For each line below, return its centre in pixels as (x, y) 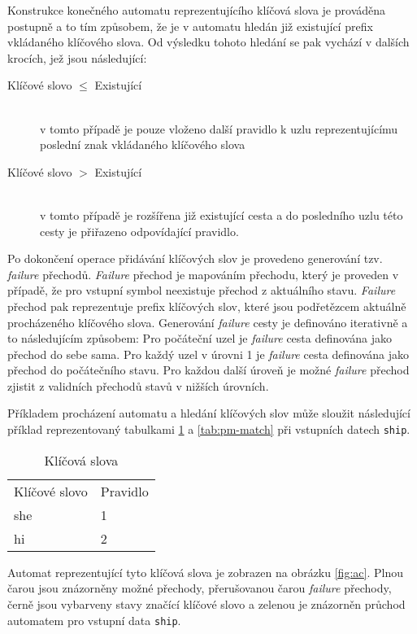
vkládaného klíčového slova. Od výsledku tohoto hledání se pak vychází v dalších (208, 42)
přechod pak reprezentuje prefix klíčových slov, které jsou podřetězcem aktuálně (207, 306)
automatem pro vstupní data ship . (94, 620)
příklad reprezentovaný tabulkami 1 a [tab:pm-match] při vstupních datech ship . (209, 429)
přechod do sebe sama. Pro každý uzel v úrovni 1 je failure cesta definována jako (208, 354)
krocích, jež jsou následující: (77, 57)
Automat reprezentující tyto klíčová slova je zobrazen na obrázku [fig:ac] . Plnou (205, 572)
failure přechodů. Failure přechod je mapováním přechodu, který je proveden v (203, 274)
